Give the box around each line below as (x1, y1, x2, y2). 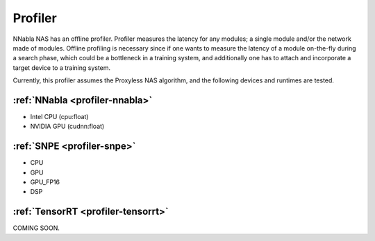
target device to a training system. (12, 63, 111, 72)
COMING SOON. (12, 224, 60, 232)
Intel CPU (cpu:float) (30, 113, 89, 121)
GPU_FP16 (30, 178, 60, 186)
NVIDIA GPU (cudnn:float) (30, 122, 105, 131)
